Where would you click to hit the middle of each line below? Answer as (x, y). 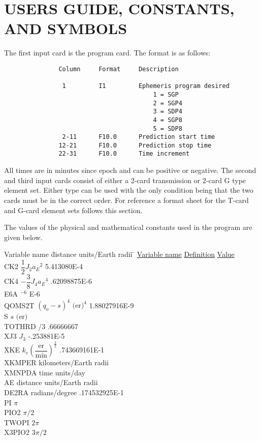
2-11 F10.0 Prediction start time (139, 137)
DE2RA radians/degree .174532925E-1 (64, 392)
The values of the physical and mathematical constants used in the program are (128, 227)
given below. (23, 237)
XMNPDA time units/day (45, 372)
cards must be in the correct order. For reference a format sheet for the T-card (126, 200)
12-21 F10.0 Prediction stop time (135, 145)
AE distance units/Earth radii (51, 382)
